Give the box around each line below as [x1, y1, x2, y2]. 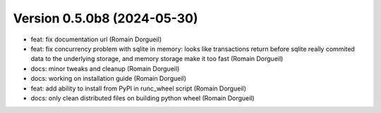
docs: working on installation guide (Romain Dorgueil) [30, 74, 187, 83]
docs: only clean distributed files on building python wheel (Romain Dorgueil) [30, 93, 255, 102]
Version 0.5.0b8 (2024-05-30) [13, 11, 198, 26]
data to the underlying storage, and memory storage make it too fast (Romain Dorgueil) [30, 55, 284, 63]
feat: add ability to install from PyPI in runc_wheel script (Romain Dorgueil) [30, 84, 247, 93]
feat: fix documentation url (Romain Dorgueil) [30, 35, 162, 44]
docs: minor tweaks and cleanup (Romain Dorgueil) [30, 64, 180, 73]
